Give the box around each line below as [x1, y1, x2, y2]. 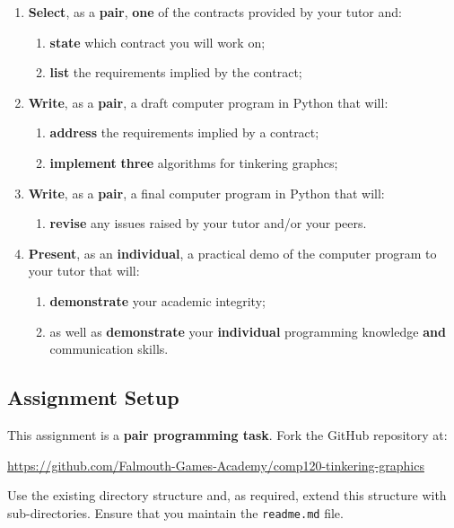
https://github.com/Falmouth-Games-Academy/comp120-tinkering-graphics [7, 455, 424, 474]
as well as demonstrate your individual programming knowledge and [49, 321, 446, 340]
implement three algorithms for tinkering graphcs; [49, 153, 338, 172]
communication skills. [49, 339, 169, 358]
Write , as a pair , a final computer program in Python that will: [28, 183, 385, 202]
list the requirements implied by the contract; [49, 63, 302, 82]
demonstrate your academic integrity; [49, 291, 266, 310]
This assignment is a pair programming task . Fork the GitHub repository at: [7, 425, 448, 444]
